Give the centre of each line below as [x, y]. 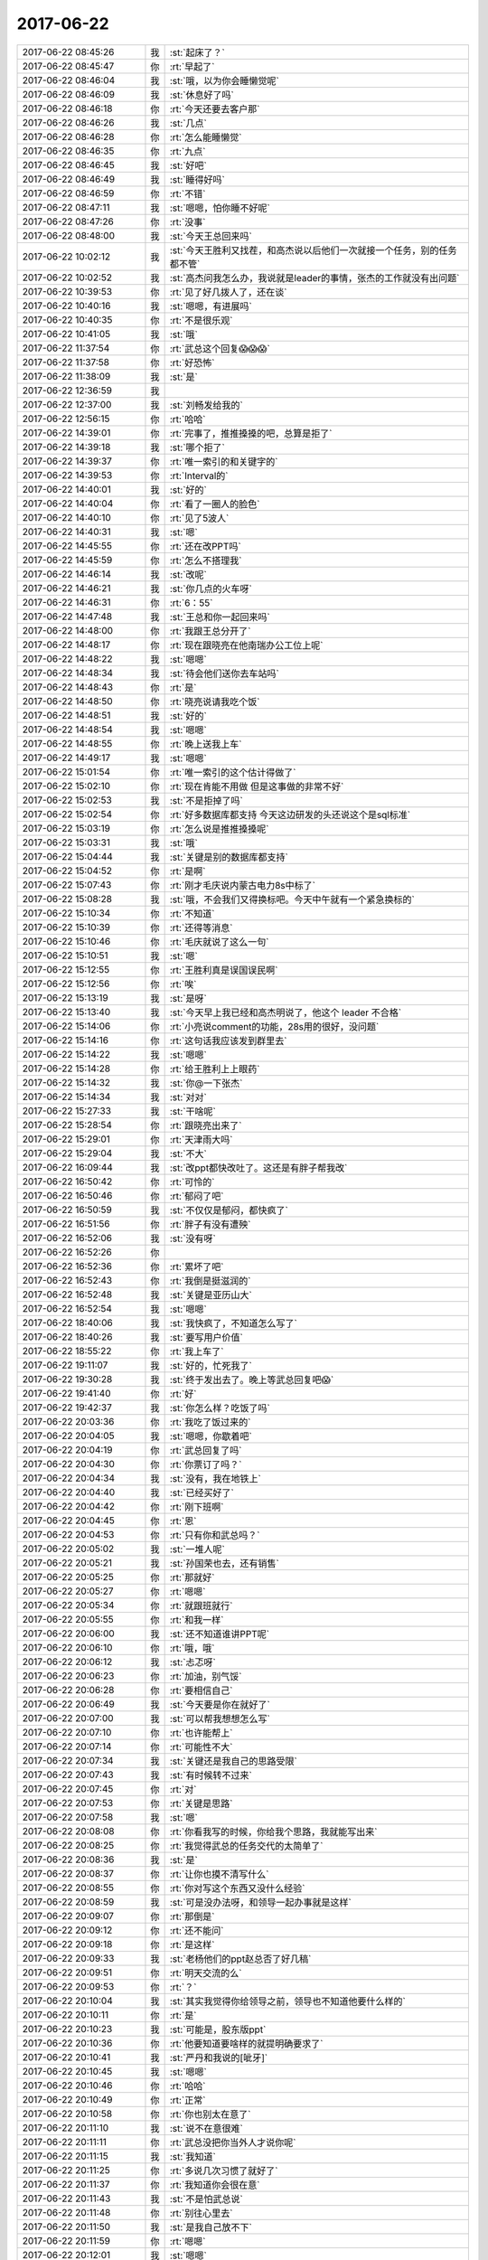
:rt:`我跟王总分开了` [210, 631]
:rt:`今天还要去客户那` [215, 108]
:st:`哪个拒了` [197, 447]
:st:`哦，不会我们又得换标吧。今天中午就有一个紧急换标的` [292, 899]
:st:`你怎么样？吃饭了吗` [220, 1408]
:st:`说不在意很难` [206, 2128]
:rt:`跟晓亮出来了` [206, 1125]
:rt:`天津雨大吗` [201, 1139]
